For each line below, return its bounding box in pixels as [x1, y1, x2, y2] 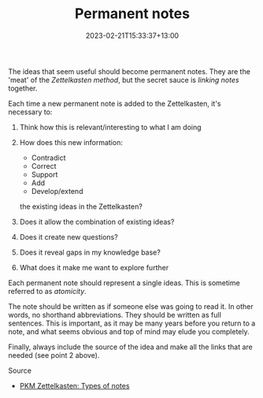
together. [8, 84, 38, 93]
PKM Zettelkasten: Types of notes [19, 381, 130, 390]
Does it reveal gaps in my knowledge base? [19, 247, 161, 257]
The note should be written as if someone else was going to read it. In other [8, 301, 254, 311]
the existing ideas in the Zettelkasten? [19, 202, 143, 211]
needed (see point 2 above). [8, 350, 100, 359]
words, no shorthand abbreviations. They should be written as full [8, 310, 222, 319]
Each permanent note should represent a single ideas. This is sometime [8, 277, 240, 288]
